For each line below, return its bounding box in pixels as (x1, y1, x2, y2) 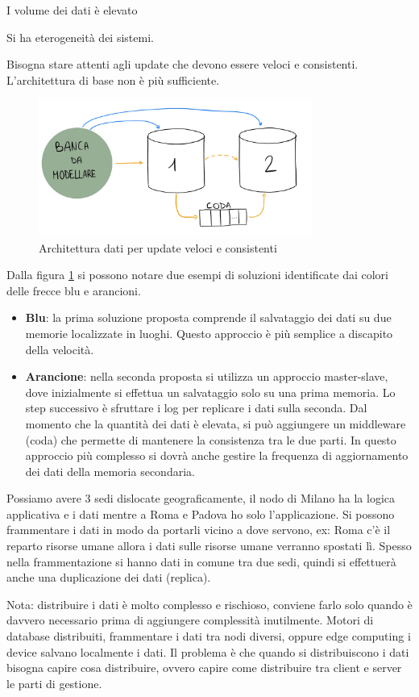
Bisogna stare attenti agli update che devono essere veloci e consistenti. (6, 56, 359, 73)
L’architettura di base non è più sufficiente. (6, 71, 220, 88)
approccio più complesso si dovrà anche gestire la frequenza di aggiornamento (25, 447, 409, 464)
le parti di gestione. (6, 674, 102, 691)
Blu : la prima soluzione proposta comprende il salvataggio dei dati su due (25, 309, 392, 326)
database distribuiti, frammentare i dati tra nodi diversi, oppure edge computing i (6, 628, 411, 645)
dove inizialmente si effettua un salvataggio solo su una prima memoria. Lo (25, 383, 396, 400)
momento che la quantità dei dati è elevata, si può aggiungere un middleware (25, 415, 406, 432)
